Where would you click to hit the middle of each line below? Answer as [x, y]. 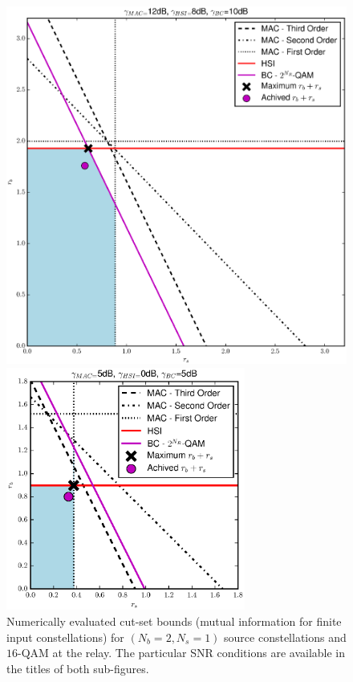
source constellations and [285, 637]
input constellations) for [65, 637]
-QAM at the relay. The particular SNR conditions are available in [182, 653]
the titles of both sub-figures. [78, 668]
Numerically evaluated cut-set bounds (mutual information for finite [174, 621]
